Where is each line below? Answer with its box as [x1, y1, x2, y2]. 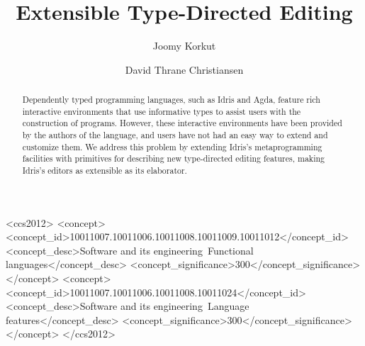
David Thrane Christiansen [125, 62, 244, 77]
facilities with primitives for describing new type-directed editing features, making [22, 152, 325, 164]
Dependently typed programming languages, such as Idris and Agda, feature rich [22, 94, 320, 106]
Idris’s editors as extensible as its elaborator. [22, 164, 187, 177]
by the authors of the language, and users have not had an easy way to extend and [22, 129, 328, 141]
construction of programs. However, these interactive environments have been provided [22, 117, 342, 129]
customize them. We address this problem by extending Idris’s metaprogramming [22, 140, 322, 152]
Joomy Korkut [152, 38, 216, 53]
